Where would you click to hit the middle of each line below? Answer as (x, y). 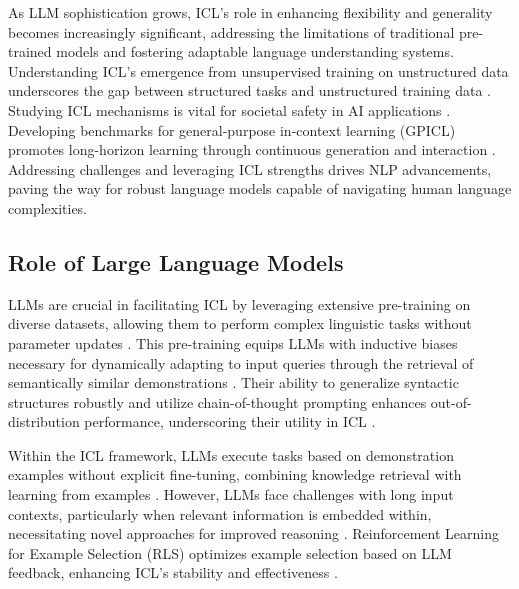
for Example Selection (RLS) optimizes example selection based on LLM (230, 552)
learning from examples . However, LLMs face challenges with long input (231, 494)
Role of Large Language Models (176, 261)
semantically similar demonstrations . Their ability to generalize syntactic (233, 382)
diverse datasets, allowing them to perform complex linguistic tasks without (240, 323)
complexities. (48, 207)
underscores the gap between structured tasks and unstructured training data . (249, 90)
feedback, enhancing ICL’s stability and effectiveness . (173, 572)
